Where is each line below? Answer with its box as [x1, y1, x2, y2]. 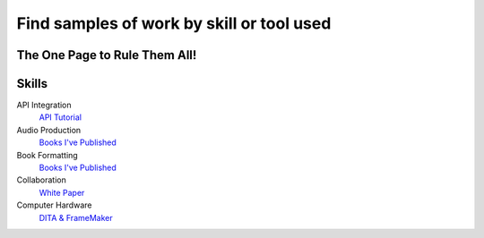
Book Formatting [16, 149, 78, 160]
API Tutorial [39, 112, 82, 123]
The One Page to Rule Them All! [16, 47, 197, 63]
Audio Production [16, 124, 82, 135]
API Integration [16, 99, 72, 111]
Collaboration [16, 174, 66, 185]
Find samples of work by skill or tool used [16, 13, 332, 33]
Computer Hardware [16, 200, 92, 210]
